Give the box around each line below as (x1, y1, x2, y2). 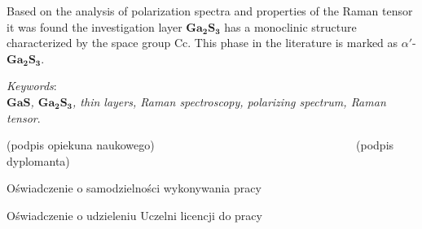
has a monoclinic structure (224, 18, 357, 35)
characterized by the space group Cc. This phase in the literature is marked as (7, 34, 398, 51)
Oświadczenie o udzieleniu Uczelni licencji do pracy (7, 206, 262, 223)
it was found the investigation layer (7, 18, 182, 35)
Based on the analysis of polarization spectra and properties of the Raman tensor (7, 2, 413, 19)
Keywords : (7, 77, 57, 94)
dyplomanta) (7, 152, 70, 169)
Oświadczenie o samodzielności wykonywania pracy (7, 179, 262, 197)
